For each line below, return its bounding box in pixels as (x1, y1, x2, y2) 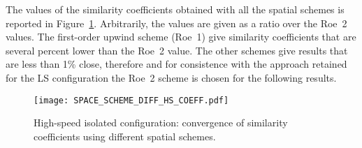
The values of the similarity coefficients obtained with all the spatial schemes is (6, 2, 345, 16)
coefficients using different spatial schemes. (34, 128, 216, 143)
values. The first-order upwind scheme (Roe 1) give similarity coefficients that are (6, 29, 356, 44)
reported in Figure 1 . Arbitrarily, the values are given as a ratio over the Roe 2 (6, 15, 347, 30)
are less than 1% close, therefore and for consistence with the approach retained (6, 57, 347, 71)
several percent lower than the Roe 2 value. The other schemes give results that (6, 43, 348, 57)
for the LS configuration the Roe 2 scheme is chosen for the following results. (6, 70, 337, 84)
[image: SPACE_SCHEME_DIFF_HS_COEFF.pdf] (34, 95, 229, 105)
